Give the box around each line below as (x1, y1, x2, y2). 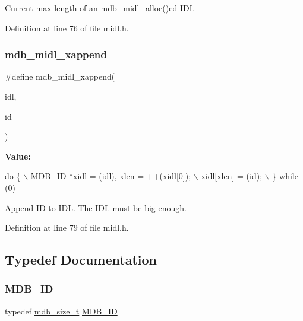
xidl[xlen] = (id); (201, 170, 263, 182)
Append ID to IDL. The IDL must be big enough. (5, 201, 187, 214)
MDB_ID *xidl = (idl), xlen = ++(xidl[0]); (30, 170, 191, 182)
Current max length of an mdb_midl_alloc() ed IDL (5, 2, 195, 14)
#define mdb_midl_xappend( (5, 70, 115, 82)
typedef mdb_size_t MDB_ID (5, 304, 118, 317)
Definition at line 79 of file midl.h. (5, 221, 129, 234)
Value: (5, 150, 31, 162)
